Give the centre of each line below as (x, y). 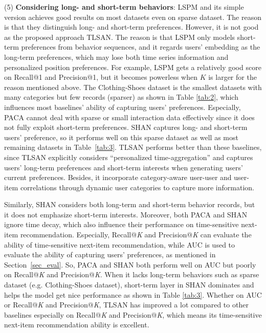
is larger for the (232, 77)
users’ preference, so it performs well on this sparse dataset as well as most (121, 137)
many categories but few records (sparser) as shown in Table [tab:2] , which (121, 97)
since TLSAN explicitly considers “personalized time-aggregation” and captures (129, 157)
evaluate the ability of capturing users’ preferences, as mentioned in (110, 254)
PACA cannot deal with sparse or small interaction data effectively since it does (129, 117)
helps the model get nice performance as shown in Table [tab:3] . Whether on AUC (133, 294)
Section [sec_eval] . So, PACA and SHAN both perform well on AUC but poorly (130, 264)
